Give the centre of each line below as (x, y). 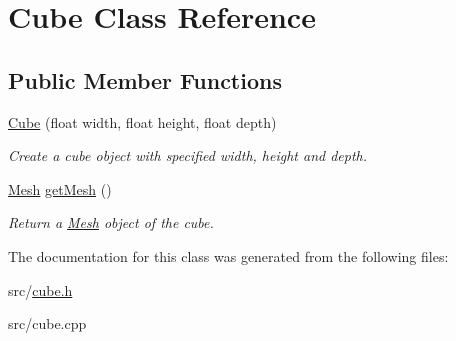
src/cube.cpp (47, 323)
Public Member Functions (145, 79)
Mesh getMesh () (60, 188)
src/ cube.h (40, 289)
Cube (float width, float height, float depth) (142, 121)
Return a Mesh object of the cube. (111, 222)
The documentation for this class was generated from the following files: (228, 255)
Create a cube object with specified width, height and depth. (188, 155)
